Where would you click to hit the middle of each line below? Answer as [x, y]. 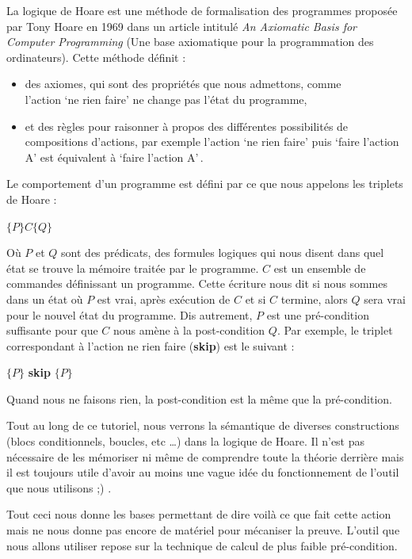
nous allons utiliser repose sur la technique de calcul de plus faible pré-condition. [202, 545]
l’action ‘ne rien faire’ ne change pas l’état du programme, [166, 99]
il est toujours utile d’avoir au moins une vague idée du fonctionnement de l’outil [203, 472]
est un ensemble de [320, 268]
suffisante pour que [52, 330]
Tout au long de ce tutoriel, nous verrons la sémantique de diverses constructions [203, 425]
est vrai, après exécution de [164, 299]
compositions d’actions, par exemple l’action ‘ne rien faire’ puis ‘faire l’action [212, 142]
